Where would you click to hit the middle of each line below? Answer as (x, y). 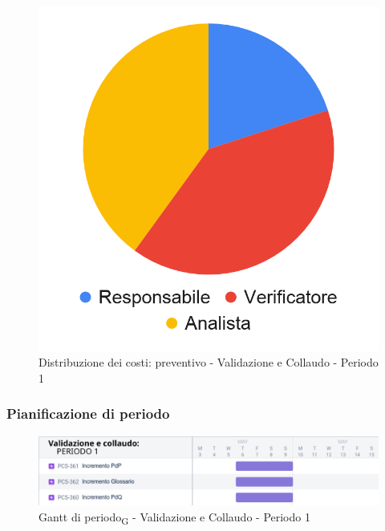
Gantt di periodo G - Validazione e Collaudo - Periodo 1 (174, 517)
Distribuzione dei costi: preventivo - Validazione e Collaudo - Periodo (209, 362)
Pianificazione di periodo (88, 413)
